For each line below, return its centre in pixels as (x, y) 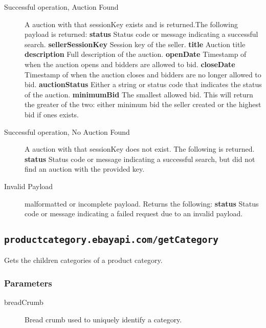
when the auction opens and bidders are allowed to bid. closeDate (130, 64)
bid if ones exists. (52, 114)
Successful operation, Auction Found (61, 7)
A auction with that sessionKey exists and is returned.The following (131, 24)
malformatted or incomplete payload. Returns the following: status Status (142, 203)
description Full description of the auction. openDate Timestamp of (136, 54)
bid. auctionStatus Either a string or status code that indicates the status (143, 84)
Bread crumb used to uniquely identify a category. (103, 319)
